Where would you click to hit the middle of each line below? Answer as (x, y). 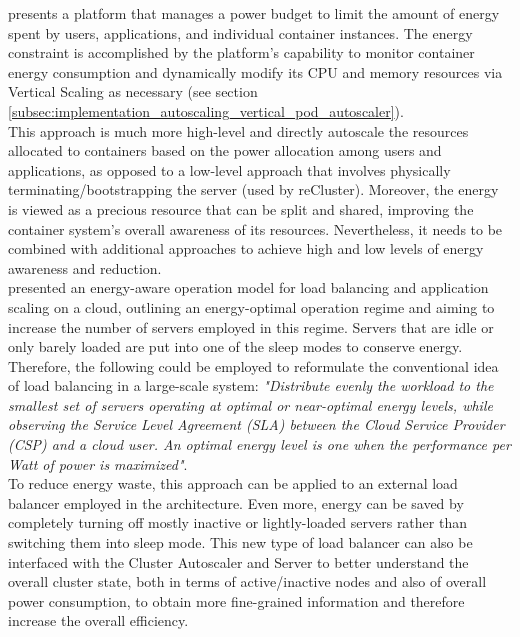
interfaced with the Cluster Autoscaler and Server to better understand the (238, 561)
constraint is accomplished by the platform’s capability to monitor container (241, 52)
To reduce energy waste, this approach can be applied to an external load (233, 483)
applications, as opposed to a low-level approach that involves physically (229, 169)
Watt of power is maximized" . (98, 463)
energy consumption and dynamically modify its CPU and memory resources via (255, 71)
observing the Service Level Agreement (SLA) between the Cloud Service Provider (256, 424)
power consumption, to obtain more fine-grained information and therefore (236, 600)
